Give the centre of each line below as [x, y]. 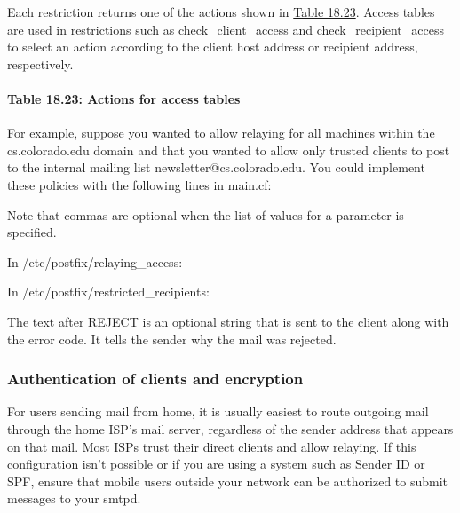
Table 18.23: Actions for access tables [124, 98]
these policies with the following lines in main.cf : [139, 184]
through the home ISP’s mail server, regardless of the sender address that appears [230, 428]
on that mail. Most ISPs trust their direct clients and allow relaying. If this [212, 446]
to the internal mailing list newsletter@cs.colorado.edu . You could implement [216, 167]
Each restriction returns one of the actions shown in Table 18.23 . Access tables [221, 12]
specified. [32, 232]
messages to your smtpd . [74, 498]
